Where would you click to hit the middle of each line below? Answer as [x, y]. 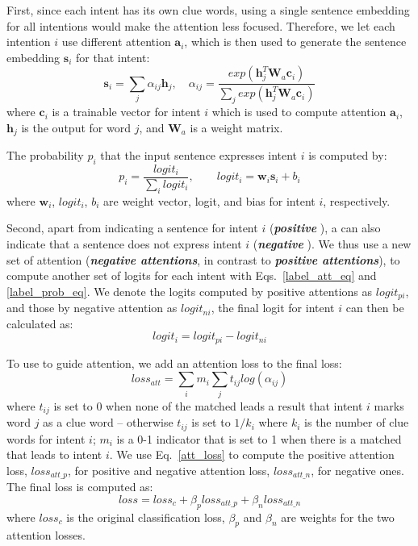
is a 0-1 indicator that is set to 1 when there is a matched [259, 438]
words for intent [46, 438]
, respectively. [357, 200]
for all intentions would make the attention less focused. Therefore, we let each [201, 25]
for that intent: [113, 57]
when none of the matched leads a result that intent [234, 405]
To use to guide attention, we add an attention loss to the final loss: [174, 363]
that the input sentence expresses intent [199, 155]
